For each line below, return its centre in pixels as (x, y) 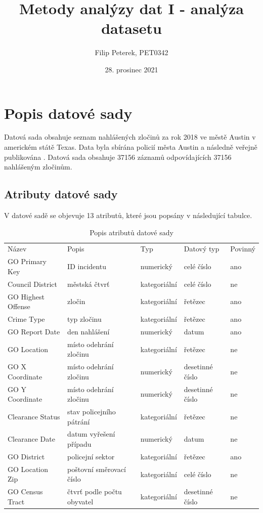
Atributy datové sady (61, 194)
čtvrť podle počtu (95, 491)
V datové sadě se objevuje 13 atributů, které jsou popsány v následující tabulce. (128, 215)
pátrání (79, 421)
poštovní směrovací (97, 469)
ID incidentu (87, 266)
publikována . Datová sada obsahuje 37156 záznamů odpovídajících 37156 (118, 157)
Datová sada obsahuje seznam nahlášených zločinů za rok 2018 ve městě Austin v (130, 137)
